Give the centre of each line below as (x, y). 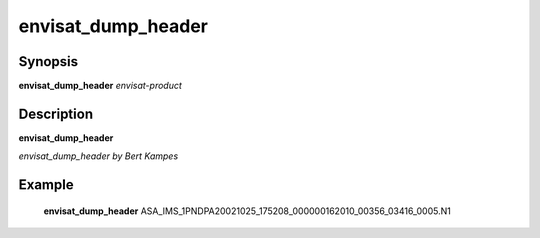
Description (56, 113)
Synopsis (48, 61)
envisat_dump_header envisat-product (100, 86)
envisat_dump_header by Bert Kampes (98, 156)
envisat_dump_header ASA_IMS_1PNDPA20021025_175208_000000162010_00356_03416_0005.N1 (247, 211)
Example (46, 185)
